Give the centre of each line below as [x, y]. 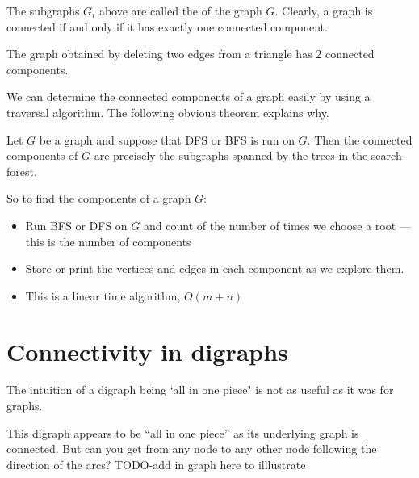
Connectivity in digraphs [147, 351]
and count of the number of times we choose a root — [277, 225]
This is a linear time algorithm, [103, 295]
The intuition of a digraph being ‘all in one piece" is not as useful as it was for [200, 390]
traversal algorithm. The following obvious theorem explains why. [168, 112]
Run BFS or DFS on [76, 225]
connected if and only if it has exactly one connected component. [167, 26]
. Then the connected [360, 139]
